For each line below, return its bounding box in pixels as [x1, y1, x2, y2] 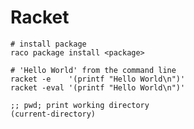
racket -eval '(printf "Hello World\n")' [10, 82, 186, 93]
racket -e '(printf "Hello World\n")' [10, 74, 186, 84]
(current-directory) [10, 109, 97, 119]
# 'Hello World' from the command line [10, 65, 177, 75]
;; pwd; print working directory [10, 100, 150, 110]
